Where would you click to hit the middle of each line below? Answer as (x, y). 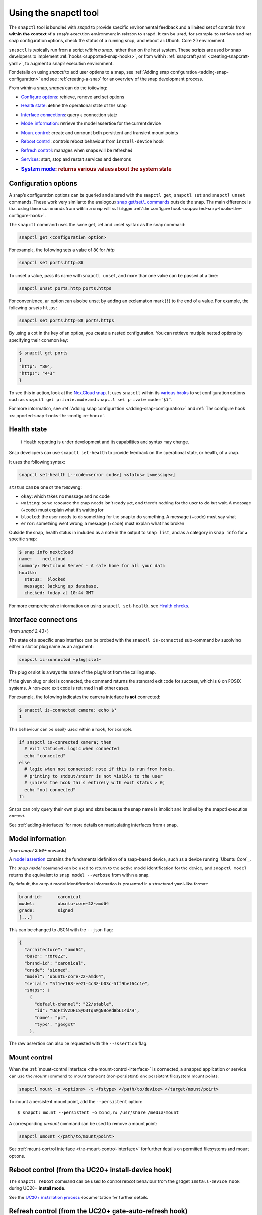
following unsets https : (33, 308)
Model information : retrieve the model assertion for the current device (91, 123)
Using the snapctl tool (54, 13)
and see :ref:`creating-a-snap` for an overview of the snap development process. (122, 79)
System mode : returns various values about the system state (96, 169)
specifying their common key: (39, 340)
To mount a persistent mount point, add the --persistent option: (76, 1101)
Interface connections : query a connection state (69, 115)
